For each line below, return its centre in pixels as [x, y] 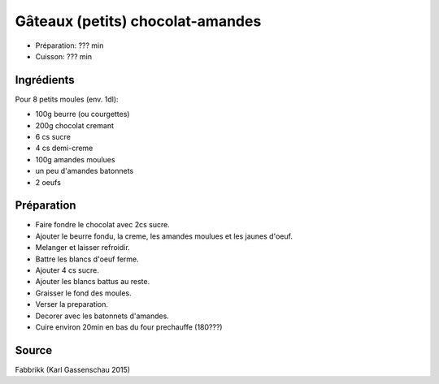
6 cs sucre [53, 137]
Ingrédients [45, 80]
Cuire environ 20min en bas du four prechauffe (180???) [129, 327]
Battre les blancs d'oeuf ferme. [87, 259]
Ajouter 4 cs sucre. [67, 270]
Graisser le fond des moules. [83, 293]
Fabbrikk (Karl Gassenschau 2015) [72, 369]
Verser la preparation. [72, 304]
